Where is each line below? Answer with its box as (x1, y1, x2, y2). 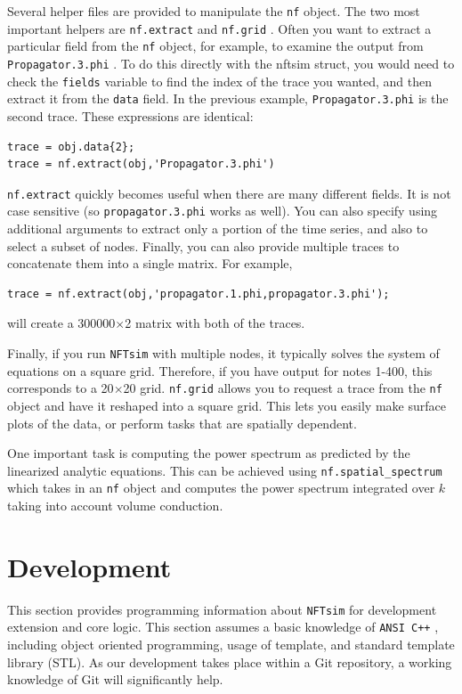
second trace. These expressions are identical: (7, 106, 254, 125)
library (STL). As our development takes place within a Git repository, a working (7, 652, 452, 671)
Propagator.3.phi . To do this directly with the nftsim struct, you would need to (7, 53, 455, 72)
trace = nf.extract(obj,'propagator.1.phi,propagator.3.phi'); (7, 287, 390, 300)
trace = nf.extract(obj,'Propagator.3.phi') (7, 158, 275, 171)
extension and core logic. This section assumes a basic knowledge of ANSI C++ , (7, 617, 439, 636)
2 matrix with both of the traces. (125, 314, 305, 332)
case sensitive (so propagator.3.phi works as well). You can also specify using (7, 201, 438, 220)
